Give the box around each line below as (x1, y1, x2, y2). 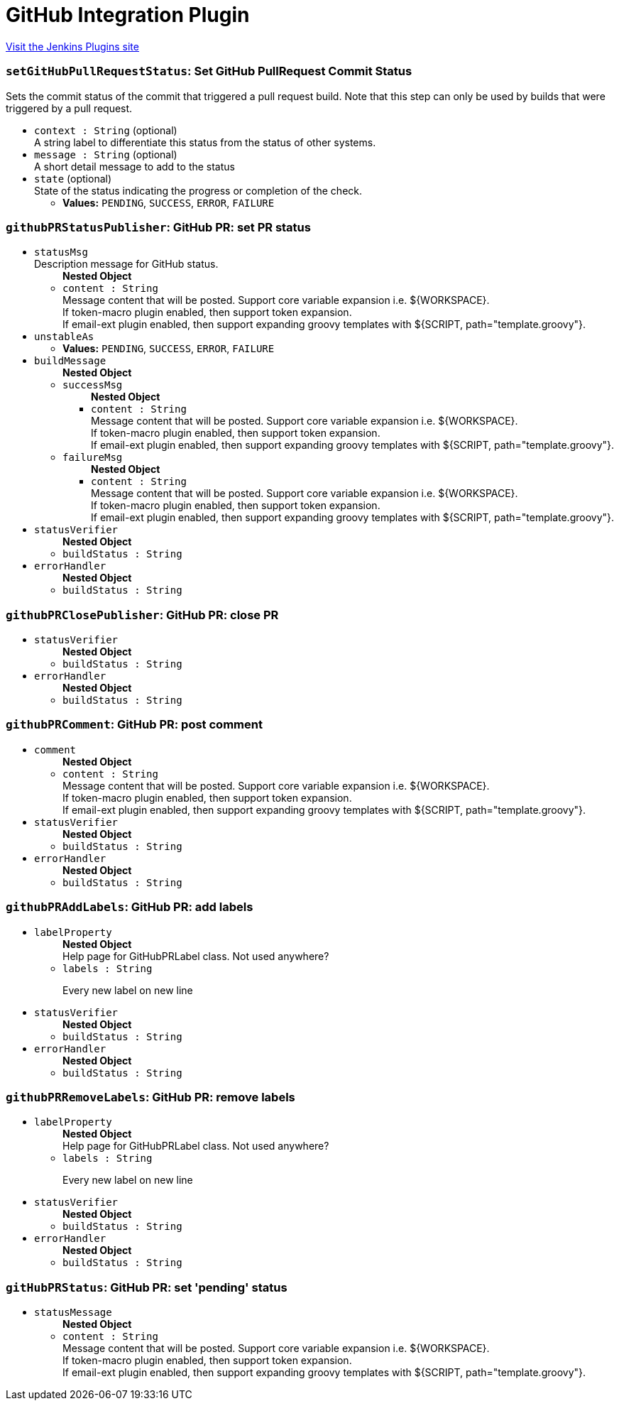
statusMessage (34, 1307, 112, 1318)
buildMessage (34, 355, 106, 367)
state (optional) (34, 172, 112, 185)
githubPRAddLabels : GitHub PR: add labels (6, 900, 253, 915)
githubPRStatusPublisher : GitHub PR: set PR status (6, 219, 311, 234)
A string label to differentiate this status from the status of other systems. (34, 136, 376, 148)
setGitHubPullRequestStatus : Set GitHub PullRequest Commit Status (6, 64, 412, 79)
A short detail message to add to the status (34, 160, 235, 173)
